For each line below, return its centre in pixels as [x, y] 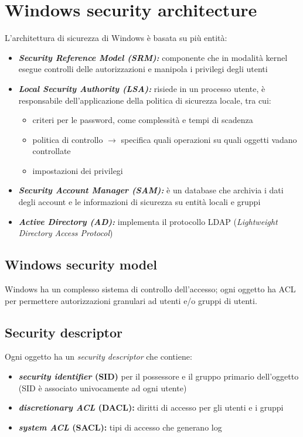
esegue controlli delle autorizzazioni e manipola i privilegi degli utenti [143, 69]
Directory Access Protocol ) [66, 233]
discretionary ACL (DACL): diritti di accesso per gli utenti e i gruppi [151, 407]
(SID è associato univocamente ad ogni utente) [103, 388]
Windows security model [81, 264]
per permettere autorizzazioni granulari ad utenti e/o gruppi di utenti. [131, 300]
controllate [52, 151]
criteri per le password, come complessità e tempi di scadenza [143, 120]
